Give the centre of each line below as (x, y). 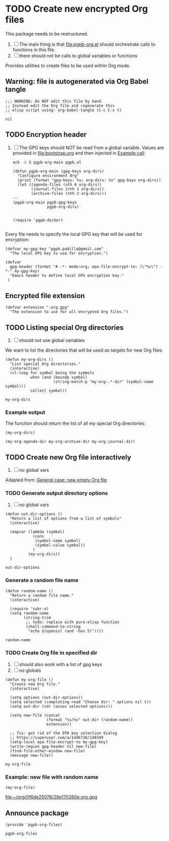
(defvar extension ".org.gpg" (37, 308)
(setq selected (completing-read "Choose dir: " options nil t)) (81, 702)
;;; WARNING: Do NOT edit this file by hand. (54, 101)
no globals (30, 671)
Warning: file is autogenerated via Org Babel (77, 82)
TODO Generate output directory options (57, 493)
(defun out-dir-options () (34, 514)
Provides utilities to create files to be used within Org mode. (68, 65)
